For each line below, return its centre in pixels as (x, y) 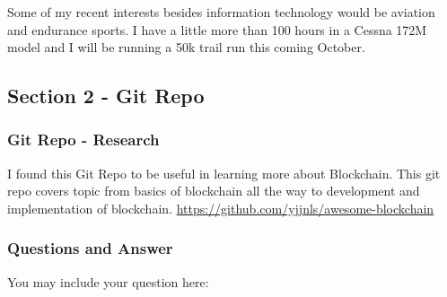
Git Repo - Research (83, 140)
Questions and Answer (90, 248)
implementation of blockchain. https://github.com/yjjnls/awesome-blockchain (221, 208)
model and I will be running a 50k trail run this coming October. (186, 47)
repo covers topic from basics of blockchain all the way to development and (214, 191)
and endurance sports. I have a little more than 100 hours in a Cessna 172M (217, 29)
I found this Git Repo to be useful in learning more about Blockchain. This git (224, 173)
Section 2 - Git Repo (106, 96)
